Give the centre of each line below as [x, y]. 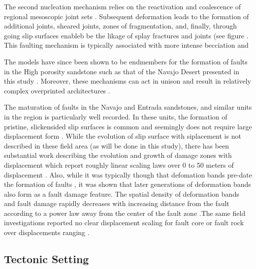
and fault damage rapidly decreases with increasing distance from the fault [117, 203]
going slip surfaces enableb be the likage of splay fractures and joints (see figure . [126, 35]
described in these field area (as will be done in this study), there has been [117, 145]
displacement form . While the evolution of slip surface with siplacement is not [123, 136]
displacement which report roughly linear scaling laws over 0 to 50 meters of [119, 164]
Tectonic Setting [47, 259]
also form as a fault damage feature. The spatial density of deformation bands [122, 194]
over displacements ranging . [47, 232]
